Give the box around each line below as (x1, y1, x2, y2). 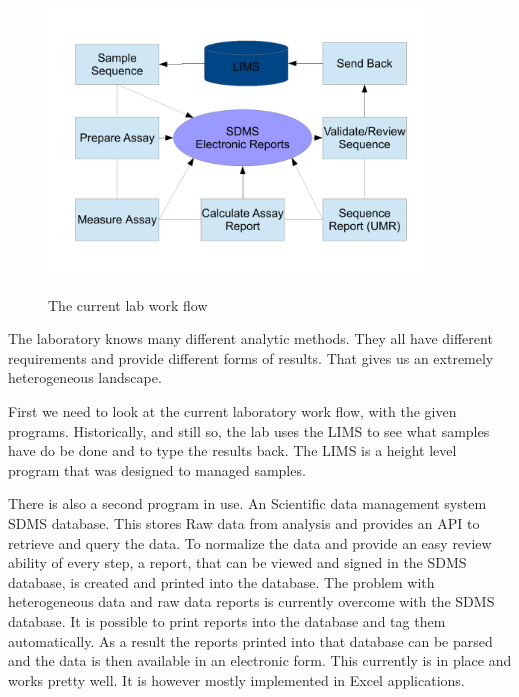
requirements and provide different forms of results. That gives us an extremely (8, 347, 494, 368)
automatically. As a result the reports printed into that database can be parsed (8, 630, 493, 651)
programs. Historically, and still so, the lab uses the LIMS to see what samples (8, 420, 490, 441)
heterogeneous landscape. (8, 367, 162, 388)
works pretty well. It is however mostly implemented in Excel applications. (8, 669, 465, 690)
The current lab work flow (48, 294, 208, 315)
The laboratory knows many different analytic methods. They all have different (8, 328, 493, 349)
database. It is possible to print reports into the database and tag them (8, 610, 446, 631)
